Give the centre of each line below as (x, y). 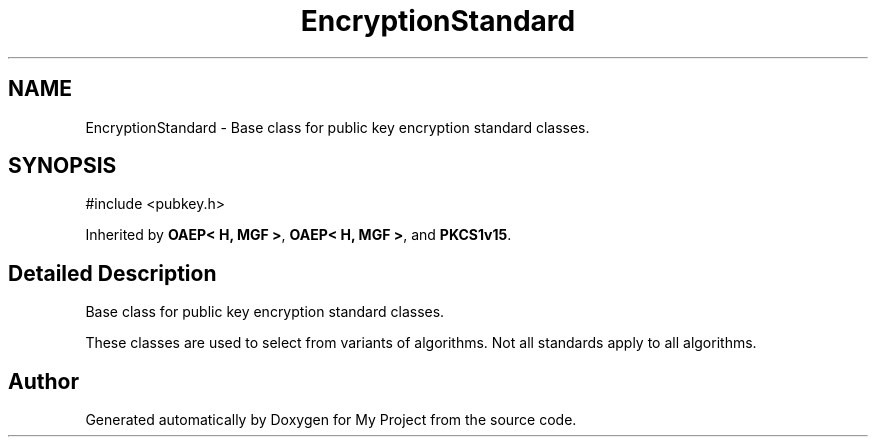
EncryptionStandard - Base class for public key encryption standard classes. (337, 127)
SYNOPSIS (62, 166)
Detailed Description (112, 273)
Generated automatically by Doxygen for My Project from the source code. (331, 420)
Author (43, 381)
